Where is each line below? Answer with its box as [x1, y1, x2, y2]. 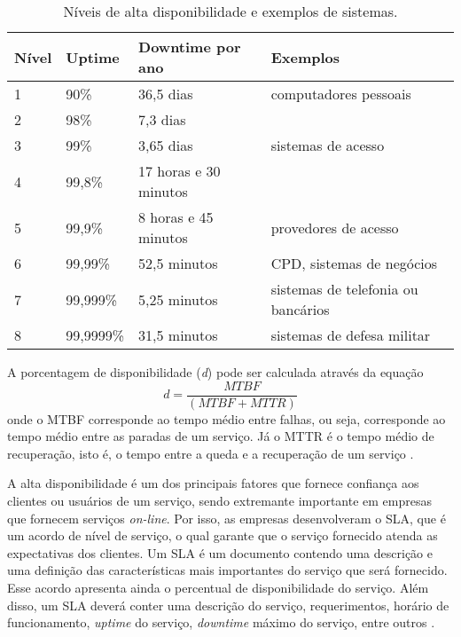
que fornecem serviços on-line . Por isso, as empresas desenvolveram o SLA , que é [7, 508, 446, 527]
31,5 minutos [138, 325, 218, 345]
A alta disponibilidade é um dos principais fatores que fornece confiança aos [7, 474, 419, 492]
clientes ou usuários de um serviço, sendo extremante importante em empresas [7, 492, 432, 510]
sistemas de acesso [270, 135, 385, 155]
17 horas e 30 [138, 161, 221, 181]
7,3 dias [138, 109, 186, 130]
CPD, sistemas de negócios [270, 253, 438, 273]
